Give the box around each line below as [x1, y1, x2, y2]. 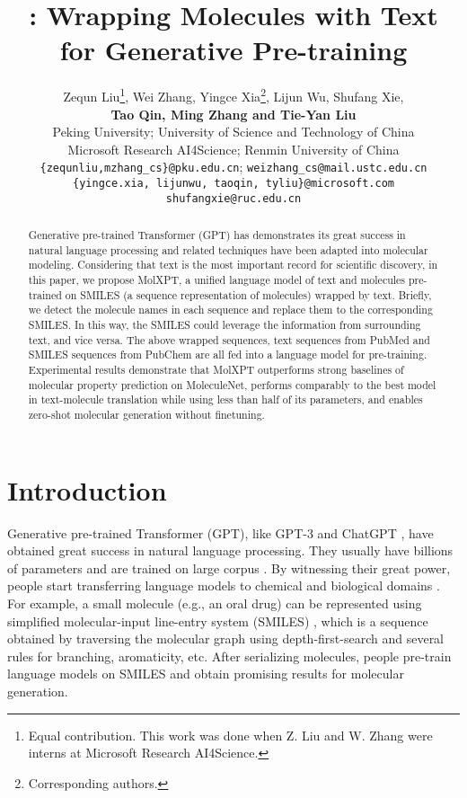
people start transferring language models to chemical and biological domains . [7, 576, 440, 595]
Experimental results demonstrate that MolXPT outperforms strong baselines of [28, 362, 404, 377]
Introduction [7, 471, 167, 508]
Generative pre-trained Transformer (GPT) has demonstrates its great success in [28, 227, 406, 243]
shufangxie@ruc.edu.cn [165, 191, 302, 205]
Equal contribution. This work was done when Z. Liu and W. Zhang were [28, 725, 433, 744]
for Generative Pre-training [59, 31, 408, 68]
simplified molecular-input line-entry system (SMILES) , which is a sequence [7, 611, 428, 630]
